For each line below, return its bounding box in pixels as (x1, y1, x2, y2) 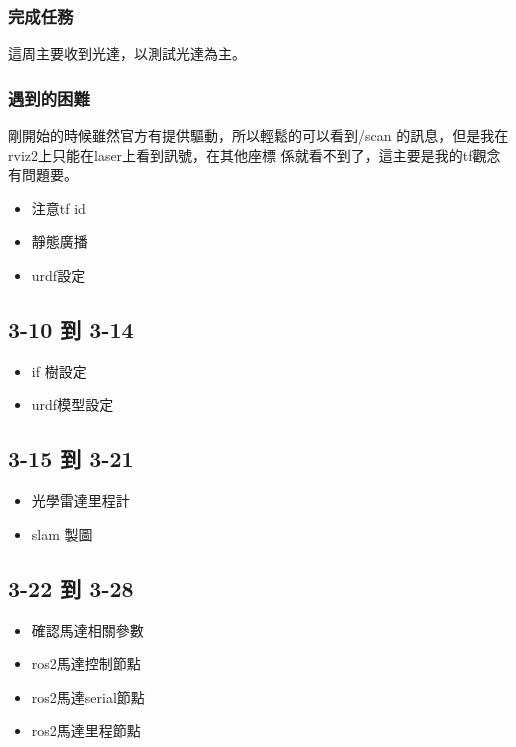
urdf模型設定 (31, 394, 114, 415)
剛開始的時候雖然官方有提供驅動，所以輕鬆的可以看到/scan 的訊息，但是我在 (8, 125, 509, 146)
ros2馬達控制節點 (31, 653, 141, 674)
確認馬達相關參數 (31, 619, 144, 640)
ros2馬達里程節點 (31, 720, 141, 741)
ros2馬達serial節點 (31, 686, 145, 707)
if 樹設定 (31, 360, 87, 381)
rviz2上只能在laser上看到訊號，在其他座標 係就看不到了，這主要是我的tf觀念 (8, 144, 501, 165)
